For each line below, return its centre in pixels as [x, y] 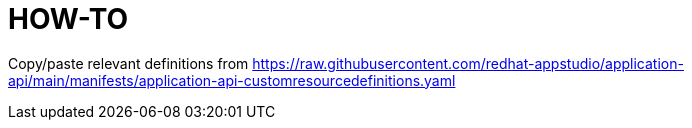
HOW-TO [68, 19]
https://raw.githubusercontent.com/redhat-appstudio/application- [468, 63]
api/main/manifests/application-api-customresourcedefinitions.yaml [232, 80]
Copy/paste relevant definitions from [128, 63]
